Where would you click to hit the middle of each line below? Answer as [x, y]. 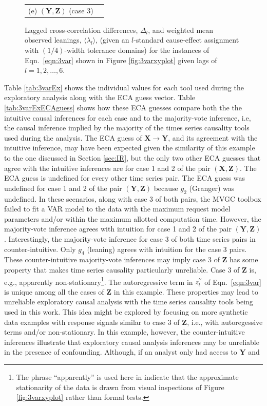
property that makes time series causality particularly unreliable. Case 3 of [122, 269]
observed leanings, [53, 40]
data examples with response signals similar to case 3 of [92, 322]
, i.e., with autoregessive [225, 322]
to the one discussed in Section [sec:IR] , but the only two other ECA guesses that [132, 157]
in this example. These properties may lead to [186, 291]
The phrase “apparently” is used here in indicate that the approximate [127, 376]
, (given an [112, 40]
